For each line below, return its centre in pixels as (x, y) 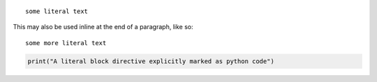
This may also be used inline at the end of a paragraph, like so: (103, 27)
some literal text (57, 11)
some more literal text (66, 43)
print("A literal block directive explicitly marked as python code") (151, 61)
